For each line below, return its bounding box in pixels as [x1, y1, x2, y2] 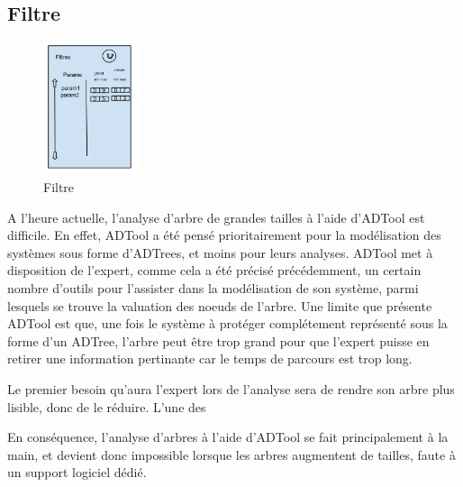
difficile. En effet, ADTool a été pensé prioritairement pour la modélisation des [7, 225, 441, 244]
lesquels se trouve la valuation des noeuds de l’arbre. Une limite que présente [7, 296, 432, 315]
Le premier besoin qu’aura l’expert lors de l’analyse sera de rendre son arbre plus [7, 380, 455, 398]
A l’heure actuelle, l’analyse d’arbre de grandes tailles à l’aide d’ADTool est [7, 207, 425, 226]
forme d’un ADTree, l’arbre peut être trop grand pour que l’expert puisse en [7, 331, 430, 350]
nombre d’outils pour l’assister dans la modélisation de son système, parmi [7, 279, 419, 298]
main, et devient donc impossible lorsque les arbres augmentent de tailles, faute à [7, 445, 456, 464]
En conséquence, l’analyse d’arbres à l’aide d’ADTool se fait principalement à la [7, 427, 449, 446]
